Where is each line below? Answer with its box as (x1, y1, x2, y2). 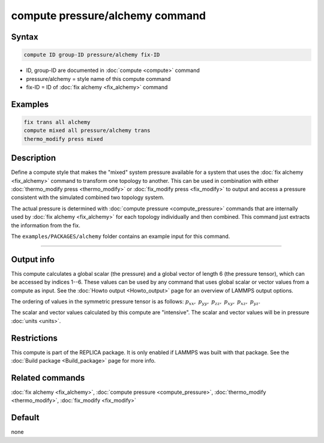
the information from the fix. (11, 222, 80, 229)
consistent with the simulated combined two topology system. (11, 194, 164, 201)
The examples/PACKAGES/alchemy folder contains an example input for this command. (11, 233, 230, 240)
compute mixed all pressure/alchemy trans (23, 127, 151, 134)
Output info (11, 254, 55, 264)
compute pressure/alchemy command (11, 9, 206, 22)
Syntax (11, 32, 38, 42)
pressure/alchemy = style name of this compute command (26, 75, 171, 82)
